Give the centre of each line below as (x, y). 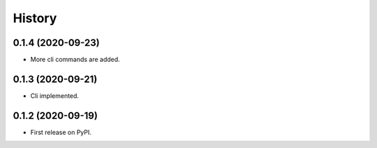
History (35, 18)
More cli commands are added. (75, 60)
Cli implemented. (55, 96)
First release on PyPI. (61, 132)
